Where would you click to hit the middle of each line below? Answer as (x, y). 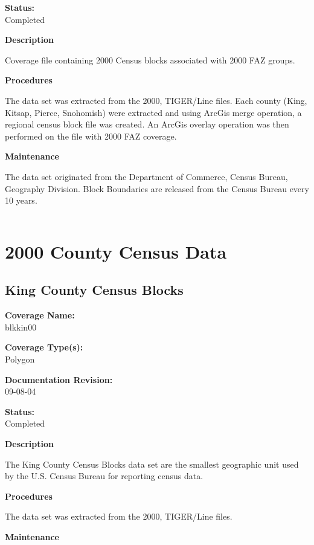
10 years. (21, 200)
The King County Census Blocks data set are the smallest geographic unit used (152, 464)
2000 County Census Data (116, 251)
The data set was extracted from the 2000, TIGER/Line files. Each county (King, (156, 100)
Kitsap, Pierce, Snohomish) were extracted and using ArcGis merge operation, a (153, 112)
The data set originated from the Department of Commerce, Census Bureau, (146, 176)
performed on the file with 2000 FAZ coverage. (91, 136)
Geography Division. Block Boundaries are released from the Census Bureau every (157, 188)
